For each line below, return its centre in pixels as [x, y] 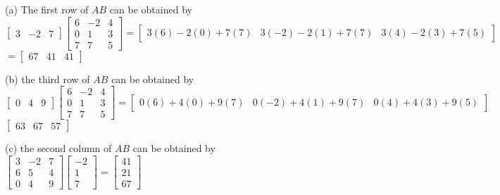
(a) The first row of [47, 9]
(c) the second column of [58, 148]
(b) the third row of [48, 78]
